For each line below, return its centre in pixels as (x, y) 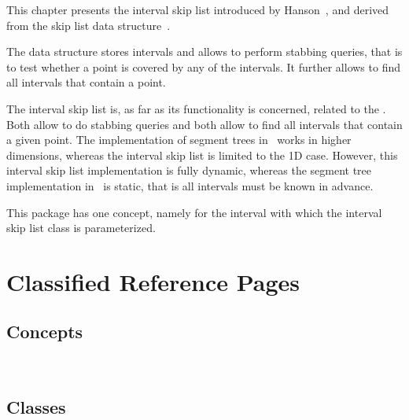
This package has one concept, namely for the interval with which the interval (194, 212)
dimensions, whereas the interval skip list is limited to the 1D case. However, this (202, 155)
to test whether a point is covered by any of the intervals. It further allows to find (203, 66)
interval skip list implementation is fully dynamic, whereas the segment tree (189, 170)
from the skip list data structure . (88, 25)
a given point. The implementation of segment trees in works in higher (179, 140)
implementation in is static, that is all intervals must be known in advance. (190, 185)
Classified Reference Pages (153, 281)
